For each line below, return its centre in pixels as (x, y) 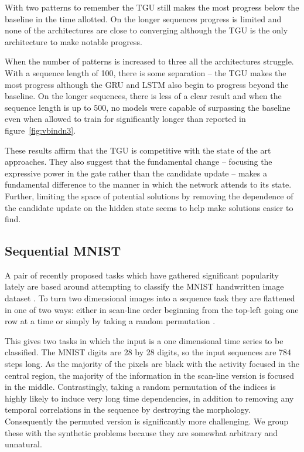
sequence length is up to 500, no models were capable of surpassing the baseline (148, 107)
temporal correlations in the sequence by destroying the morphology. (128, 409)
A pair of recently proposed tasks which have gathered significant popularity (142, 275)
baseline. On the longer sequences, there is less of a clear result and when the (143, 96)
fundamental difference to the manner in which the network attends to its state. (148, 184)
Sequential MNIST (63, 251)
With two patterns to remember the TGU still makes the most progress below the (152, 7)
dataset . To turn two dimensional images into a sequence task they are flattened (150, 298)
